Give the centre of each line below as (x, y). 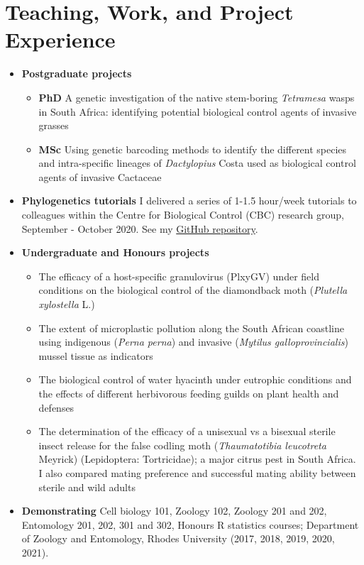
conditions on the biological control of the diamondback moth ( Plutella (193, 290)
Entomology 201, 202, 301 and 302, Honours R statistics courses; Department (190, 524)
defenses (56, 407)
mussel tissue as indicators (96, 355)
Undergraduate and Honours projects (115, 252)
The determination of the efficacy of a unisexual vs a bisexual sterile (187, 431)
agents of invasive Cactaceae (100, 176)
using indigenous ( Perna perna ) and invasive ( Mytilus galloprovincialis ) (193, 342)
